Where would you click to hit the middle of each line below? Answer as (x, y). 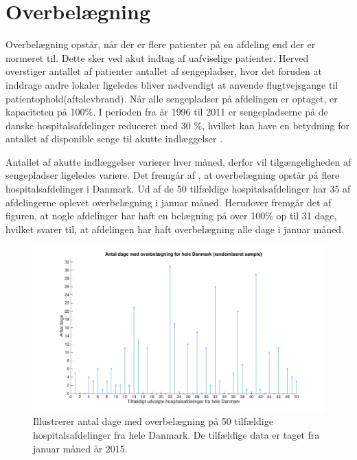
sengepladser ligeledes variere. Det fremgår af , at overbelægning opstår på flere (173, 175)
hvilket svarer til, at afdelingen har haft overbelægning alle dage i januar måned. (175, 229)
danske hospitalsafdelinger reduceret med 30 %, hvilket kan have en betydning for (177, 125)
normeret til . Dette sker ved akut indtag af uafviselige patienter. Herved (157, 57)
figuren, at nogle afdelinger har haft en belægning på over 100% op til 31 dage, (171, 216)
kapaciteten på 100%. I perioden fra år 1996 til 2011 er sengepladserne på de (167, 112)
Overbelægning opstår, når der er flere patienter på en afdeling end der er (161, 44)
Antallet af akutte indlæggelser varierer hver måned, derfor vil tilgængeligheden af (178, 161)
